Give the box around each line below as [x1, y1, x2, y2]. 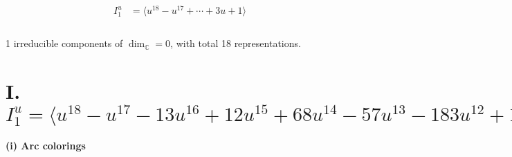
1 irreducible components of [6, 36, 123, 50]
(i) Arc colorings [6, 138, 86, 153]
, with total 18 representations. [170, 36, 301, 50]
